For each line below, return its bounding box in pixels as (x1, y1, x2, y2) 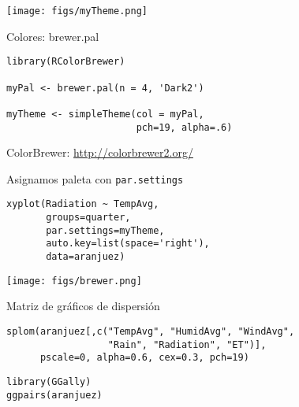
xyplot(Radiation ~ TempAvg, (6, 198, 159, 210)
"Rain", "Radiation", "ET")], (107, 339, 267, 350)
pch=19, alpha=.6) (136, 121, 233, 133)
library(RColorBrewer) (6, 56, 125, 68)
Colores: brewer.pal (6, 28, 99, 44)
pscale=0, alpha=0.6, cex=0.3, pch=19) (39, 352, 249, 364)
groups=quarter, (46, 212, 131, 224)
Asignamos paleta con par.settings (6, 170, 184, 187)
